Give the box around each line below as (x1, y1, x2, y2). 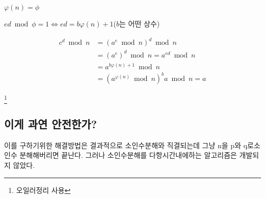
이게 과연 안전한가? (4, 116, 97, 131)
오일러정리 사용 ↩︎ (16, 184, 71, 195)
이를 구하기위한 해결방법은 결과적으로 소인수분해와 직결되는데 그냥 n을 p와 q (4, 139, 248, 150)
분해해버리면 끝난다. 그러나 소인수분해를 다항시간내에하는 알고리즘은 (19, 150, 237, 160)
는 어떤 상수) (119, 18, 160, 29)
